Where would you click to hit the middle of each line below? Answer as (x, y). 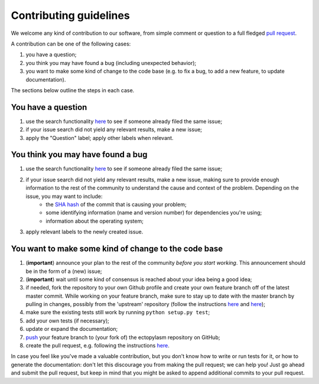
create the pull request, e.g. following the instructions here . (97, 346)
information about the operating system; (95, 221)
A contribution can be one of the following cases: (71, 44)
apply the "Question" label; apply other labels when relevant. (100, 138)
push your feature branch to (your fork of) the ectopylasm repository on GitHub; (123, 337)
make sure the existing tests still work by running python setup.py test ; (118, 313)
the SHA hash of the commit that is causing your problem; (116, 204)
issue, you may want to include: (64, 196)
